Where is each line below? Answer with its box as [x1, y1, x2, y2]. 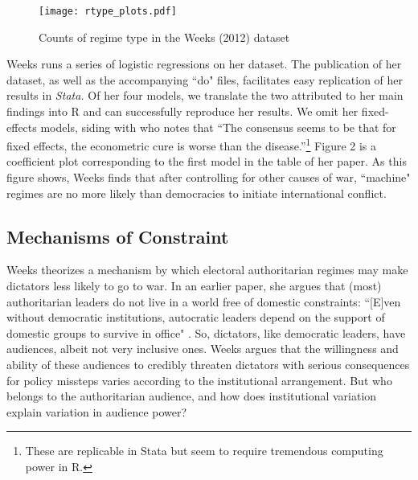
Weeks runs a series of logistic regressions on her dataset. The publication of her [6, 55, 402, 72]
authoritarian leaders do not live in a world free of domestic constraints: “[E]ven [6, 293, 401, 310]
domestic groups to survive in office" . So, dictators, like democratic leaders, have [6, 324, 406, 341]
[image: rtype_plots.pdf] [39, 6, 177, 17]
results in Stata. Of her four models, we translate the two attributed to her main [6, 87, 404, 104]
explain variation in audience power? [6, 403, 187, 420]
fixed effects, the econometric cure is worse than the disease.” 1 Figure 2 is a [6, 135, 377, 154]
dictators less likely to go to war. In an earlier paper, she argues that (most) [6, 277, 382, 294]
